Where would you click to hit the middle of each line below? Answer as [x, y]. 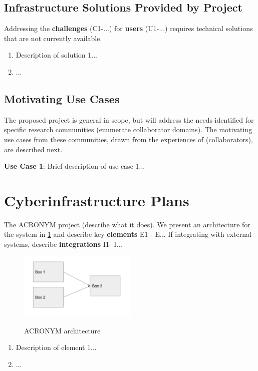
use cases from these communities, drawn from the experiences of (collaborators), [128, 139]
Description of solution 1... [56, 55]
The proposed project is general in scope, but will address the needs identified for [129, 119]
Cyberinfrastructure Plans [97, 200]
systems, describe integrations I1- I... [63, 244]
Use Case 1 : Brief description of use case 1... [75, 166]
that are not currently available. [53, 38]
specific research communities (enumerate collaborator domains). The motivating [128, 129]
